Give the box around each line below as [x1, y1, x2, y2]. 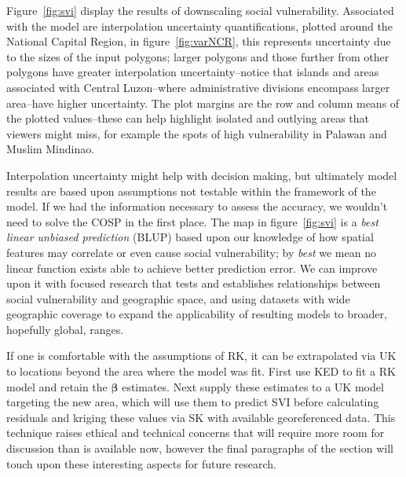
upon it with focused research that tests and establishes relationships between [6, 275, 381, 292]
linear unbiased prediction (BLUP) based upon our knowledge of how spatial [6, 229, 374, 245]
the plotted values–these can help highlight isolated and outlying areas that [6, 110, 369, 127]
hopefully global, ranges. [6, 321, 124, 337]
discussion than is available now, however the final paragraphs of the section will [6, 440, 393, 457]
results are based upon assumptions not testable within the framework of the [6, 182, 376, 199]
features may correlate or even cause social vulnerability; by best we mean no [6, 244, 376, 260]
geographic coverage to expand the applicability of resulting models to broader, [6, 306, 387, 322]
